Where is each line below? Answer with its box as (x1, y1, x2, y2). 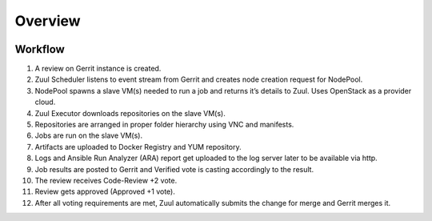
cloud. (34, 97, 56, 107)
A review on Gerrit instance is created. (34, 64, 162, 74)
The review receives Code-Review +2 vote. (34, 175, 178, 185)
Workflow (14, 42, 66, 56)
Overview (14, 12, 81, 30)
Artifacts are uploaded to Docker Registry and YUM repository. (34, 142, 242, 151)
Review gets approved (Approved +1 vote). (34, 187, 176, 196)
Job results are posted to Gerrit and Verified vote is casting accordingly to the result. (34, 164, 314, 174)
